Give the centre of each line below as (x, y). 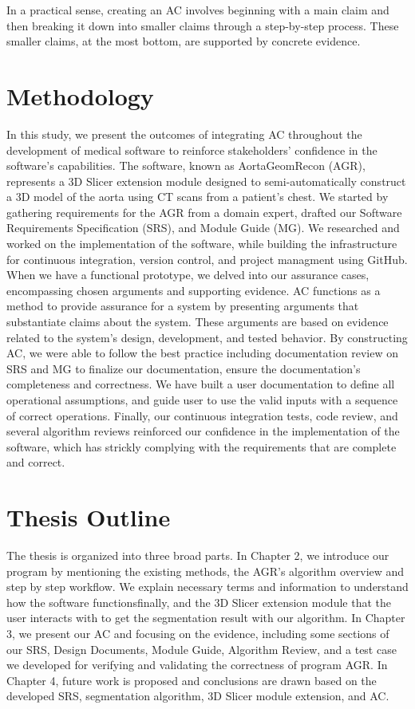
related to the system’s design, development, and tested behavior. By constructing (207, 337)
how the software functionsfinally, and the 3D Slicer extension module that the (199, 602)
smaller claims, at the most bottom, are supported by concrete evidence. (184, 41)
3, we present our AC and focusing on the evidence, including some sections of (198, 634)
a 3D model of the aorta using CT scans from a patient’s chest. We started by (198, 197)
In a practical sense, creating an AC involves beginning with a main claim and (198, 10)
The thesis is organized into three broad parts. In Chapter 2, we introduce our (198, 555)
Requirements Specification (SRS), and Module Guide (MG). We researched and (203, 228)
